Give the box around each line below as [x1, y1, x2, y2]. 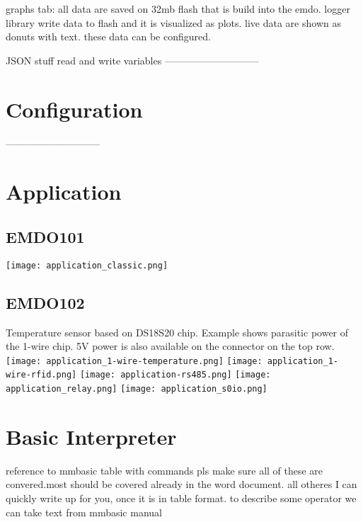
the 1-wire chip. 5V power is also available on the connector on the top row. [6, 339, 335, 353]
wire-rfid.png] [6, 370, 77, 380]
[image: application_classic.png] [6, 260, 168, 271]
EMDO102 [6, 291, 85, 313]
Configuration [6, 94, 143, 123]
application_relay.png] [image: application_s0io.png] [6, 384, 267, 395]
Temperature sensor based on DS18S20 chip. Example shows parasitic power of [6, 324, 349, 339]
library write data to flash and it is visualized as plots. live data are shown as [6, 15, 341, 30]
